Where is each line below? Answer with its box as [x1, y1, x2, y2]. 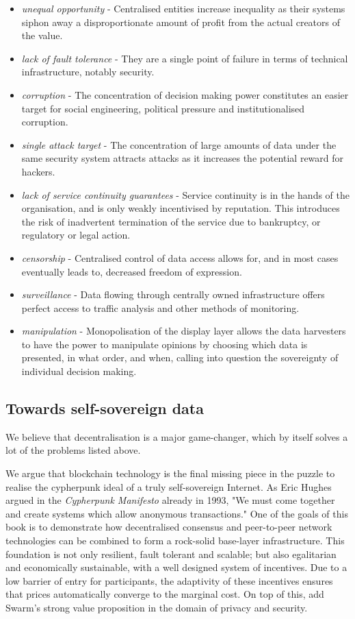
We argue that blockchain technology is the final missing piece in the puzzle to [5, 466, 335, 481]
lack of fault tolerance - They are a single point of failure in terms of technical [21, 51, 348, 65]
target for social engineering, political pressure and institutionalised [21, 101, 305, 115]
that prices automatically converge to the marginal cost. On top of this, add [5, 587, 324, 601]
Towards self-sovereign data [5, 398, 204, 419]
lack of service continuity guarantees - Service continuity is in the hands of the [21, 187, 350, 202]
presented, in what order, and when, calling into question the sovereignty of [21, 350, 339, 365]
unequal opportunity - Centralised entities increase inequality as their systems [21, 1, 345, 15]
